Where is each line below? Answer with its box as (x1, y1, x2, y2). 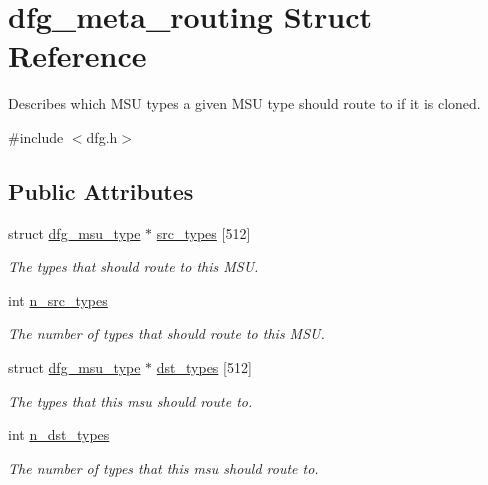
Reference (8, 35, 147, 76)
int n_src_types (8, 289, 108, 310)
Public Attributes (8, 175, 194, 206)
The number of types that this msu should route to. (8, 457, 319, 478)
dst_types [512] (156, 357, 252, 378)
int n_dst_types (8, 424, 110, 445)
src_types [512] (156, 222, 251, 243)
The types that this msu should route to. (8, 390, 253, 411)
